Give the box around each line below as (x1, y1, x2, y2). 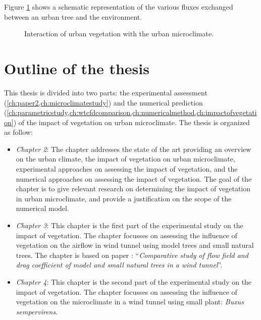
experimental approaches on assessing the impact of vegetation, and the (16, 164, 238, 174)
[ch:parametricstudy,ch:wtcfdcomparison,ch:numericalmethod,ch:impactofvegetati (7, 107, 257, 118)
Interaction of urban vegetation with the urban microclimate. (24, 28, 214, 39)
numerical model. (16, 203, 69, 214)
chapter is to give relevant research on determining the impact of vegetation (16, 183, 251, 194)
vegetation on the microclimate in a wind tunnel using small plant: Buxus (16, 296, 244, 307)
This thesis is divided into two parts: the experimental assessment (4, 87, 207, 97)
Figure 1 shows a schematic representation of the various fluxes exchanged (4, 2, 233, 12)
